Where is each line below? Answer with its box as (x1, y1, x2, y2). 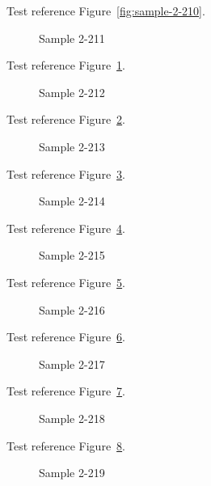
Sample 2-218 (39, 409, 105, 426)
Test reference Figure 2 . (6, 111, 125, 128)
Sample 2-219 (39, 464, 105, 481)
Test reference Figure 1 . (6, 57, 125, 74)
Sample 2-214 (39, 192, 105, 209)
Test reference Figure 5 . (6, 273, 125, 290)
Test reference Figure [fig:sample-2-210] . (6, 2, 205, 19)
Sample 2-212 (39, 83, 105, 100)
